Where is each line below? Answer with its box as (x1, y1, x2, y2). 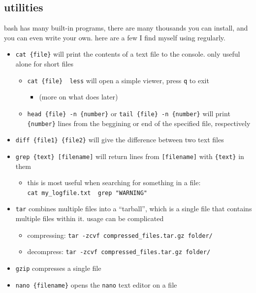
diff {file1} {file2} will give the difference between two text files (15, 134, 224, 145)
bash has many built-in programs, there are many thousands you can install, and (4, 23, 248, 33)
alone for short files (15, 59, 74, 69)
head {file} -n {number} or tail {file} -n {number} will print (27, 108, 230, 118)
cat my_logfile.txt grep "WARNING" (27, 189, 147, 196)
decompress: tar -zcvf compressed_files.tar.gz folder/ (27, 246, 211, 257)
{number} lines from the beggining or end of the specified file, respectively (27, 118, 251, 128)
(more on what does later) (39, 92, 118, 102)
